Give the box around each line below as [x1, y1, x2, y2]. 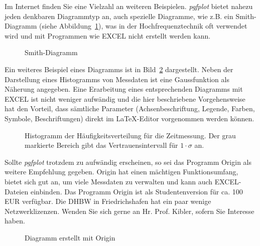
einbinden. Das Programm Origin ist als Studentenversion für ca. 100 [30, 186, 243, 196]
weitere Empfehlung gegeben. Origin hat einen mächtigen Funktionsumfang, [5, 166, 238, 177]
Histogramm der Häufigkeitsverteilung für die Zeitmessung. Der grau [25, 130, 236, 140]
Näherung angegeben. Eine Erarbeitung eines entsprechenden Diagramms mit [5, 84, 243, 94]
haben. [5, 215, 25, 226]
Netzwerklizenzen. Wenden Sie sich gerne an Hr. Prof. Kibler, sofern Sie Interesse [5, 205, 254, 216]
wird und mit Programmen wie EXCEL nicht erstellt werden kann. [5, 30, 211, 41]
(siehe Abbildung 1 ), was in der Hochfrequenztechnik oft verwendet [39, 21, 247, 31]
